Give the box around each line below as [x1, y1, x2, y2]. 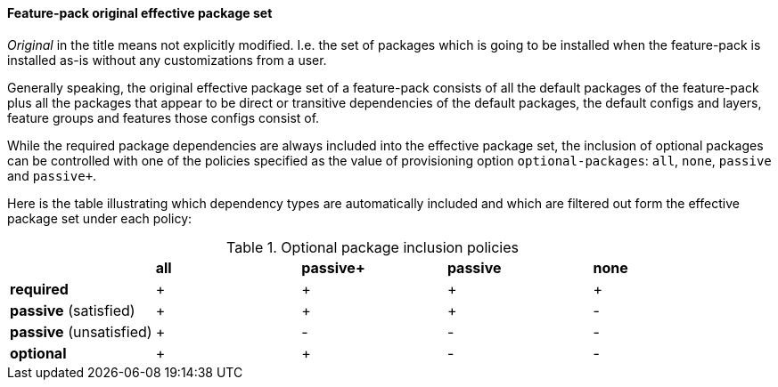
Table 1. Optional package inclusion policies [226, 238, 519, 256]
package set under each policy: [7, 210, 192, 226]
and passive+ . [7, 167, 97, 183]
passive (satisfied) [10, 301, 135, 319]
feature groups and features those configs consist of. [7, 109, 320, 125]
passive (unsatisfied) [10, 322, 152, 341]
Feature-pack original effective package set [7, 5, 273, 20]
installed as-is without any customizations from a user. [7, 52, 327, 68]
